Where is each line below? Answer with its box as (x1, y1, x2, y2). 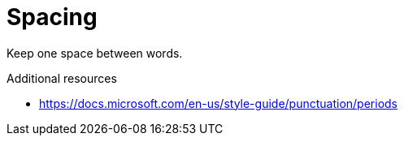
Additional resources (7, 71, 117, 85)
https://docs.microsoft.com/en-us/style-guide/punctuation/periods (39, 96, 397, 110)
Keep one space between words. (7, 45, 183, 60)
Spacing (7, 3, 98, 31)
